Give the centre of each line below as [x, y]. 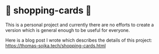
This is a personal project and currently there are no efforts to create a [79, 25]
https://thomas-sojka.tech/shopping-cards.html [56, 45]
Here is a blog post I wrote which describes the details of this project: [79, 40]
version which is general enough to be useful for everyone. [68, 30]
